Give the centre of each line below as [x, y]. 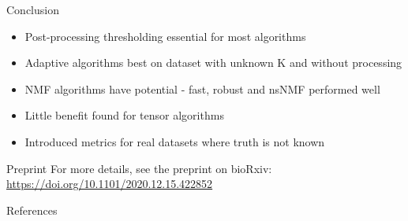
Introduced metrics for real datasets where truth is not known [175, 141]
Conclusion [33, 9]
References [32, 210]
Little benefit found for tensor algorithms [124, 115]
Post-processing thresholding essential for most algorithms [165, 36]
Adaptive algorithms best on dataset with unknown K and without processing [213, 63]
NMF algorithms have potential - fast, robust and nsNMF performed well [202, 88]
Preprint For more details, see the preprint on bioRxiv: [139, 168]
